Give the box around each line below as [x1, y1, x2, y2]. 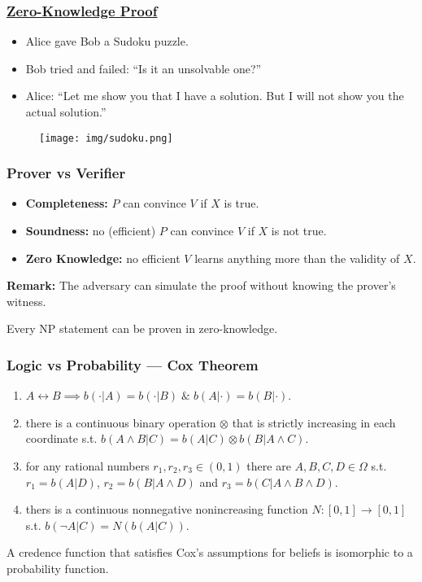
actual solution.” [25, 103, 107, 120]
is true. [224, 195, 259, 212]
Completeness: [25, 195, 108, 212]
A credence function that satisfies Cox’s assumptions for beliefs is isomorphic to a [7, 544, 413, 561]
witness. [7, 292, 46, 309]
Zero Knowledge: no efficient [25, 249, 181, 266]
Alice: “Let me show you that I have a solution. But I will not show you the [25, 87, 404, 104]
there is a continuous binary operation [25, 414, 216, 431]
